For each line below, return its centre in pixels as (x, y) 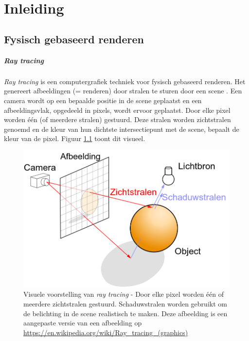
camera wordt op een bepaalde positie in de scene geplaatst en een (103, 100)
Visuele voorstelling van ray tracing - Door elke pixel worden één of (124, 294)
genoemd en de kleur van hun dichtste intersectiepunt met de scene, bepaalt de (122, 129)
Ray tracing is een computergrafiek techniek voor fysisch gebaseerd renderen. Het (125, 81)
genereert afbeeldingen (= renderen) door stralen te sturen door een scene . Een (123, 91)
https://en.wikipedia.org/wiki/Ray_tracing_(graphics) (106, 332)
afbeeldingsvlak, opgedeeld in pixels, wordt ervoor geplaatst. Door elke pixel (117, 110)
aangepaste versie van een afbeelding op (83, 323)
